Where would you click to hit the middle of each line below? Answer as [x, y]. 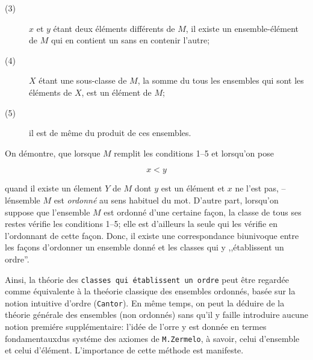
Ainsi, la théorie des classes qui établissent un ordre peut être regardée [147, 279]
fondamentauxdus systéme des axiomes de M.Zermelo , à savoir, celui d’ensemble [152, 338]
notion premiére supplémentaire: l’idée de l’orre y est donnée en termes [136, 326]
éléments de [51, 92]
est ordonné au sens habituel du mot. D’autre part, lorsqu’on [166, 200]
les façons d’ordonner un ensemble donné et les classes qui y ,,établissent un [144, 247]
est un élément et [193, 188]
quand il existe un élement [54, 188]
